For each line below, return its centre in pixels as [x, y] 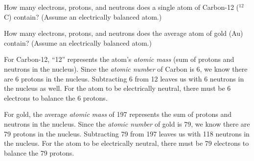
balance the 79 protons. [39, 152]
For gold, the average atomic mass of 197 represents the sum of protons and [118, 114]
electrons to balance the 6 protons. [56, 97]
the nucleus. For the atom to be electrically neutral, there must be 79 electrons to [127, 143]
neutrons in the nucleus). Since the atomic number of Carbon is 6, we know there [126, 68]
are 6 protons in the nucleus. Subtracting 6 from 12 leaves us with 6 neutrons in [124, 78]
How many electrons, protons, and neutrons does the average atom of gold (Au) [124, 33]
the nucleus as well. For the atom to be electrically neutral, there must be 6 [117, 88]
